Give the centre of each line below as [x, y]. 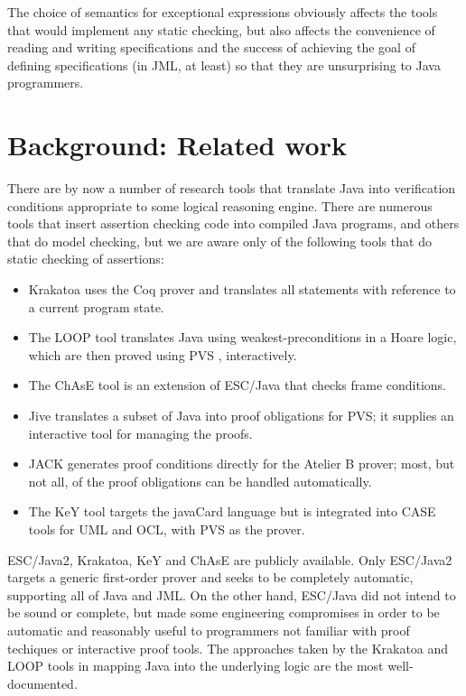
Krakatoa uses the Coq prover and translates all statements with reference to [242, 289]
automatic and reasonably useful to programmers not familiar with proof [209, 630]
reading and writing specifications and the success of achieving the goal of [211, 47]
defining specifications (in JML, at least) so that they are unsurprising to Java [224, 65]
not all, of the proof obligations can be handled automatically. [200, 481]
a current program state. [96, 306]
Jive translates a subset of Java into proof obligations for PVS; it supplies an [241, 416]
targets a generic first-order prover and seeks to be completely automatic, [210, 577]
